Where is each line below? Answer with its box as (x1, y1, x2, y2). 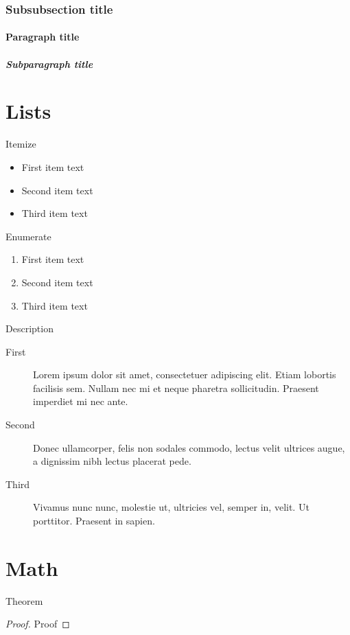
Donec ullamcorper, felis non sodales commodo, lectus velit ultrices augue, (33, 440, 345, 454)
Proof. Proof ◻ (5, 616, 70, 631)
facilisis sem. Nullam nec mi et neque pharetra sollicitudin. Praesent (33, 380, 319, 395)
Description (5, 321, 54, 336)
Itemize (5, 137, 36, 151)
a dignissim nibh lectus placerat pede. (33, 454, 191, 468)
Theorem (5, 593, 43, 608)
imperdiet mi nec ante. (33, 394, 128, 408)
